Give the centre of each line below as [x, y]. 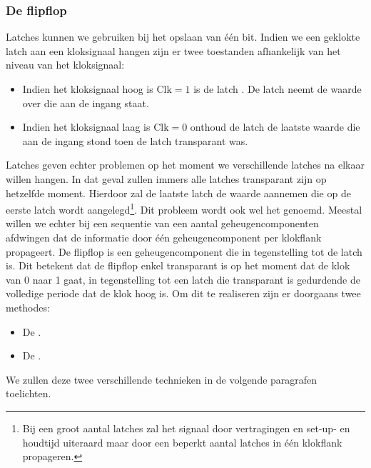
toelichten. [29, 393]
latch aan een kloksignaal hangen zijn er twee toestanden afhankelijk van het [173, 50]
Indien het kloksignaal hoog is [88, 89]
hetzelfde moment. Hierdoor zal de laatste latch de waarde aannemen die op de [178, 193]
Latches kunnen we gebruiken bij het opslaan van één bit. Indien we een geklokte [183, 37]
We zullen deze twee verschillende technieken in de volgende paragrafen [162, 379]
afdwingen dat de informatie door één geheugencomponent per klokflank [164, 237]
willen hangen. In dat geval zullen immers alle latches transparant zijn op [166, 178]
